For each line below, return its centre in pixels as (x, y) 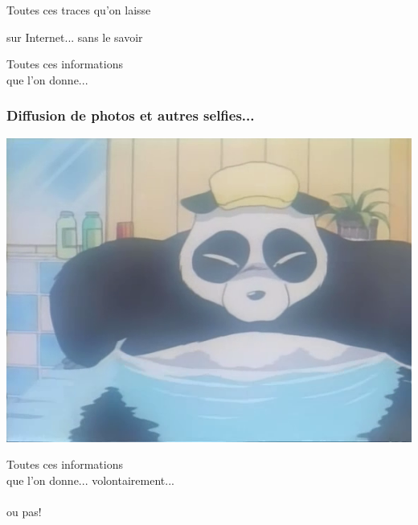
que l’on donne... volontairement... (90, 480)
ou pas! (24, 511)
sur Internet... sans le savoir (75, 37)
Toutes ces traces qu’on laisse (79, 10)
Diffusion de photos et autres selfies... (131, 115)
